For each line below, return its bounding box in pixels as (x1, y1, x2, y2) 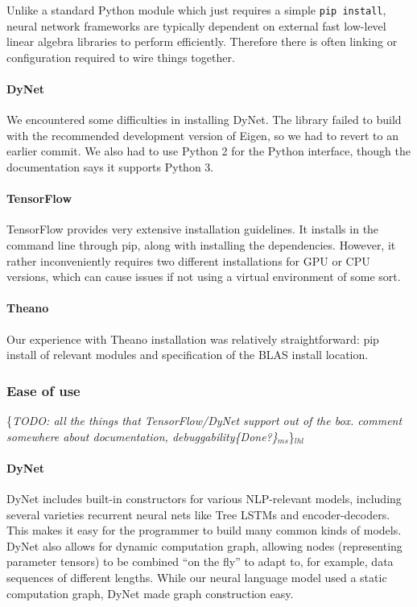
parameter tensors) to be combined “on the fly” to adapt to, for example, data (6, 553, 394, 570)
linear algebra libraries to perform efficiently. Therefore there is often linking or (6, 33, 398, 50)
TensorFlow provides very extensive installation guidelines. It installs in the (6, 221, 379, 237)
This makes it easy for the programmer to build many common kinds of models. (6, 522, 402, 539)
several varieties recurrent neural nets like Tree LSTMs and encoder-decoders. (6, 506, 390, 522)
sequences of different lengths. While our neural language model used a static (6, 568, 387, 585)
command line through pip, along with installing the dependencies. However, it (6, 237, 396, 253)
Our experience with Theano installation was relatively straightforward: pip (6, 330, 379, 347)
